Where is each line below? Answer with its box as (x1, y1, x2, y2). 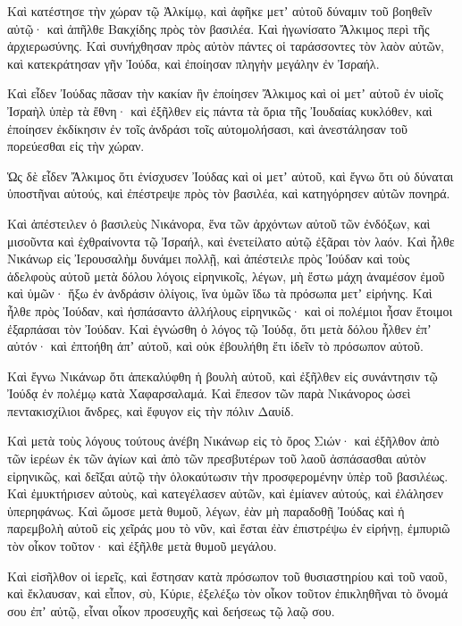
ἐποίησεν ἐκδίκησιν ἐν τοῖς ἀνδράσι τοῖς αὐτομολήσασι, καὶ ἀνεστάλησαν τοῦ (7, 119, 408, 138)
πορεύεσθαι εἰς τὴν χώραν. (7, 137, 145, 155)
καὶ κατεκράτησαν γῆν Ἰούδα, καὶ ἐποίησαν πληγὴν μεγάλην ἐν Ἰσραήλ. (7, 54, 380, 72)
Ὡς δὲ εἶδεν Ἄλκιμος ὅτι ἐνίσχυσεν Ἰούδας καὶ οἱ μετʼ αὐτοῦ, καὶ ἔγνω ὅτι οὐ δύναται (7, 166, 454, 185)
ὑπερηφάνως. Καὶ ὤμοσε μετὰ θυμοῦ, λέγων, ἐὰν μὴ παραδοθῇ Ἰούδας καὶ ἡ (7, 501, 405, 520)
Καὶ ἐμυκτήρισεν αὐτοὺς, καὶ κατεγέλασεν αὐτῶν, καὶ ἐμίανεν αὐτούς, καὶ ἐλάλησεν (7, 484, 443, 503)
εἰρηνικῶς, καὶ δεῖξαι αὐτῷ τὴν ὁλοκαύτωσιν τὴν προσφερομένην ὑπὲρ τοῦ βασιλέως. (7, 466, 449, 485)
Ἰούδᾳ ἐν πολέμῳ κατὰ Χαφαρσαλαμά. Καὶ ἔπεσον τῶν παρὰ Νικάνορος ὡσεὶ (7, 384, 411, 403)
